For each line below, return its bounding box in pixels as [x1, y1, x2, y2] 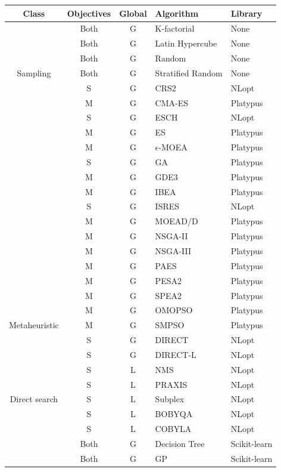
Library [230, 7, 263, 19]
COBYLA [155, 422, 192, 435]
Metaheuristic [9, 319, 59, 331]
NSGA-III [155, 245, 191, 257]
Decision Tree [155, 437, 205, 449]
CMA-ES [155, 96, 189, 109]
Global [119, 7, 147, 19]
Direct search [10, 393, 58, 405]
